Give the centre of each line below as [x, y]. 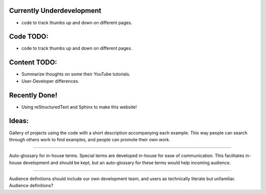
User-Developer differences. [50, 81]
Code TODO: [29, 37]
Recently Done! [33, 95]
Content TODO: [33, 62]
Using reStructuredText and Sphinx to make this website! [79, 107]
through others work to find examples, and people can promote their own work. [90, 139]
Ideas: [19, 121]
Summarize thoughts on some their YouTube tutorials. [76, 74]
